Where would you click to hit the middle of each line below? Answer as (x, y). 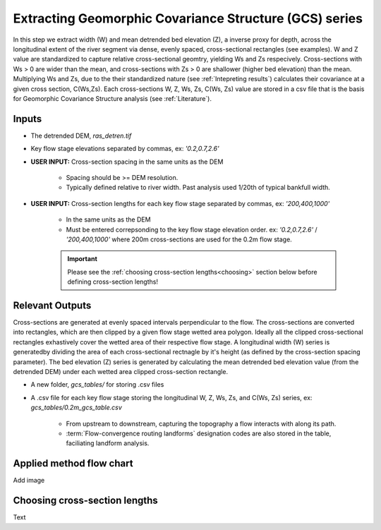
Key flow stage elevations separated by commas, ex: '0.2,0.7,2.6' (125, 149)
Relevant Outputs (52, 305)
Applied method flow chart (73, 463)
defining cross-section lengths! (113, 282)
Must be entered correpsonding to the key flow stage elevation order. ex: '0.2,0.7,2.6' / (192, 229)
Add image (29, 481)
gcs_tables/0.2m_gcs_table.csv (77, 408)
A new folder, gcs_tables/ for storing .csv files (97, 385)
